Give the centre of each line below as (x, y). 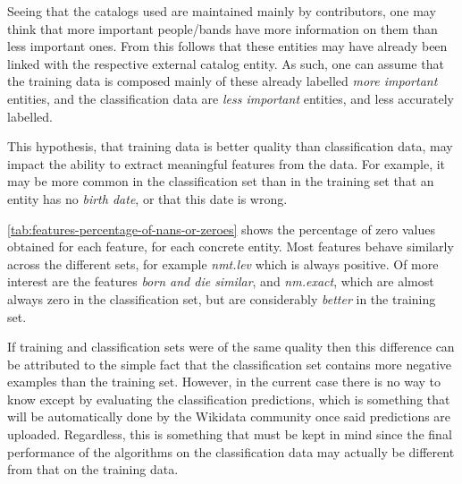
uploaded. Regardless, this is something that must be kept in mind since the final (230, 434)
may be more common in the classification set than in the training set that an (221, 181)
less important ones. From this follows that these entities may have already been (227, 46)
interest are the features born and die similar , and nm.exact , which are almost (221, 281)
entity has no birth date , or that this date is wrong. (147, 198)
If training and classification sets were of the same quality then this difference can (231, 347)
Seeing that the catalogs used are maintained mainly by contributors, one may (222, 11)
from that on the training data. (93, 469)
